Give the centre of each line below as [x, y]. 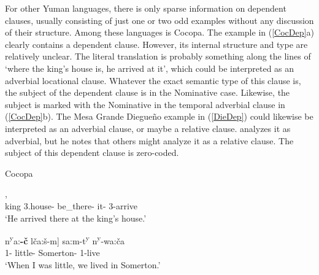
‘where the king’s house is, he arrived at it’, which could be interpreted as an [150, 68]
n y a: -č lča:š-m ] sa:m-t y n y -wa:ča [65, 240]
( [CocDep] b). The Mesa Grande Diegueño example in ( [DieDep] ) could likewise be [159, 116]
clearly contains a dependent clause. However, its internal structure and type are [156, 44]
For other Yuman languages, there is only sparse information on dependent [146, 8]
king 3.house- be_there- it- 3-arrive [71, 205]
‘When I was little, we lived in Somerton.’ [83, 264]
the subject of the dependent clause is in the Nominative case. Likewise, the [148, 92]
